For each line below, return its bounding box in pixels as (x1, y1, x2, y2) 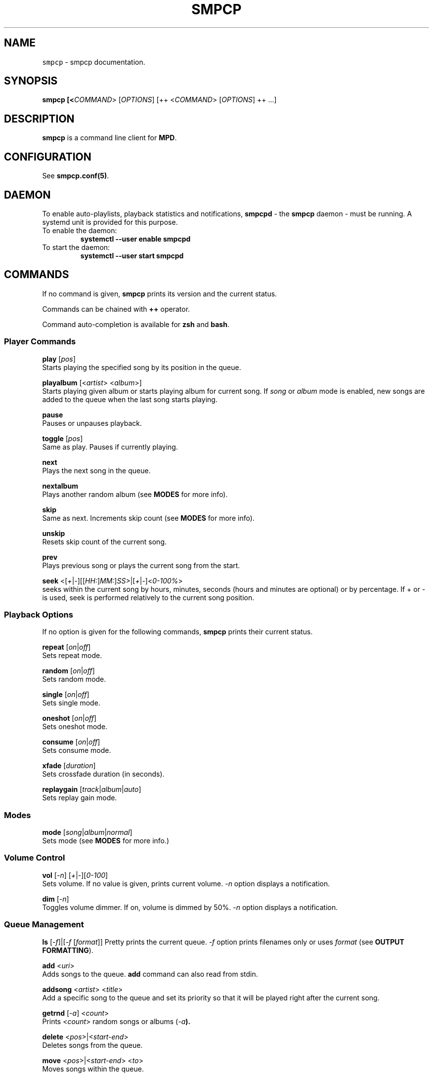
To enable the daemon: (42, 226, 117, 235)
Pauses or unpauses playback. (42, 418, 142, 427)
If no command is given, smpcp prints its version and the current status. (42, 289, 277, 298)
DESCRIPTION (4, 112, 75, 125)
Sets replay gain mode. (42, 793, 117, 802)
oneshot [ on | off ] (42, 714, 97, 723)
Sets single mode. (42, 699, 100, 707)
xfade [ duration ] (42, 761, 96, 770)
